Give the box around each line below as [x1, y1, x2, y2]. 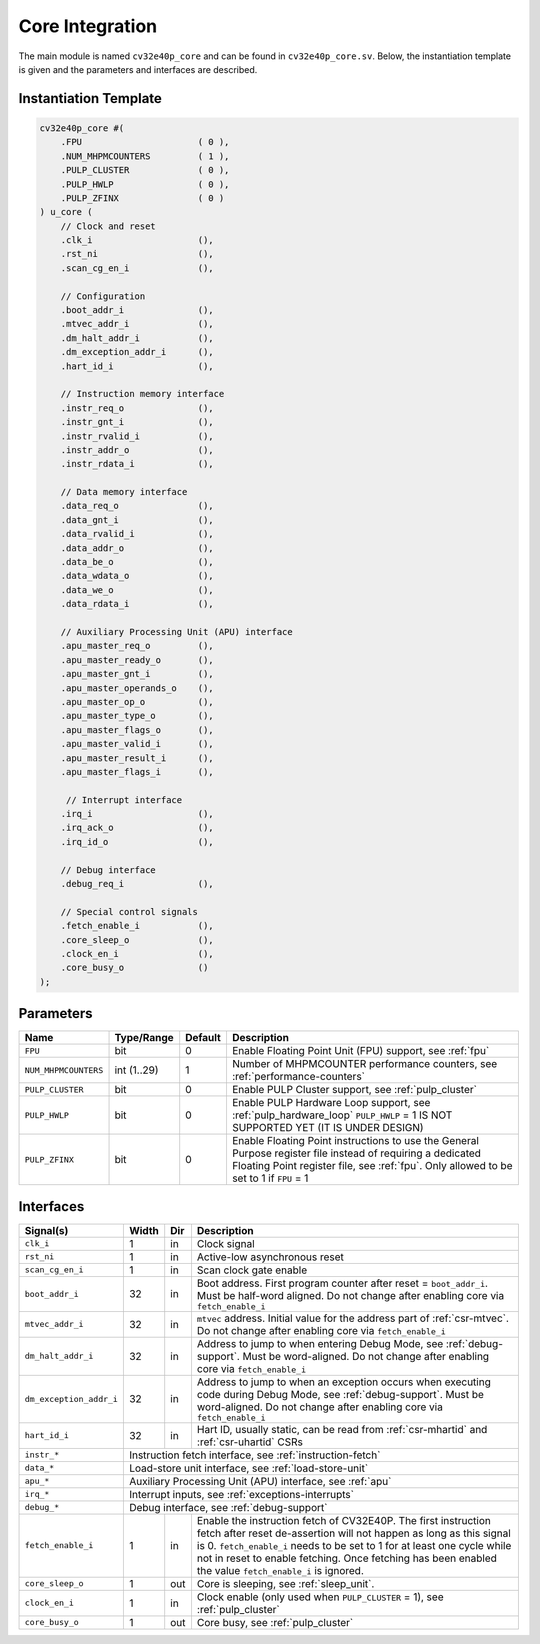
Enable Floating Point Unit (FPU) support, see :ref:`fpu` [231, 1044, 490, 1058]
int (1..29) [114, 1063, 159, 1077]
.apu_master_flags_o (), [60, 724, 214, 735]
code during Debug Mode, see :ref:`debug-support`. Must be [196, 1387, 485, 1401]
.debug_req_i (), [60, 878, 214, 890]
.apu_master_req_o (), [60, 640, 214, 652]
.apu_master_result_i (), [60, 752, 214, 764]
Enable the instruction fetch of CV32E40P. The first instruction [196, 1513, 492, 1527]
